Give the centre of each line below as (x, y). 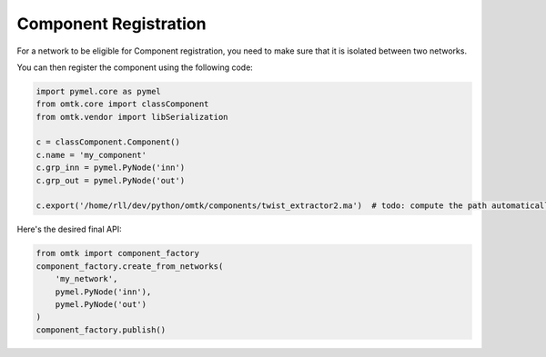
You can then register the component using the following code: (135, 67)
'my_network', (86, 279)
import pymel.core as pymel (98, 91)
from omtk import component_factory (118, 253)
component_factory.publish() (101, 330)
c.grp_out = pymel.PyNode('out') (111, 180)
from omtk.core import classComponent (122, 104)
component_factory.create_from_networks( (130, 266)
